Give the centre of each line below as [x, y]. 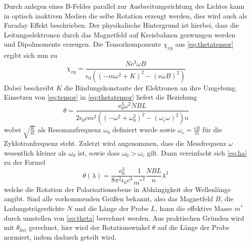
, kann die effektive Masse [194, 208]
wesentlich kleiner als [35, 152]
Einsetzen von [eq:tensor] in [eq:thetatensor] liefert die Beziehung [100, 97]
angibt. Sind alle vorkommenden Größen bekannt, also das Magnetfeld [109, 199]
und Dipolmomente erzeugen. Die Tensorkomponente [83, 44]
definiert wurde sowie [144, 130]
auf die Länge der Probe [193, 227]
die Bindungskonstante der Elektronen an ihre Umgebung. [151, 87]
